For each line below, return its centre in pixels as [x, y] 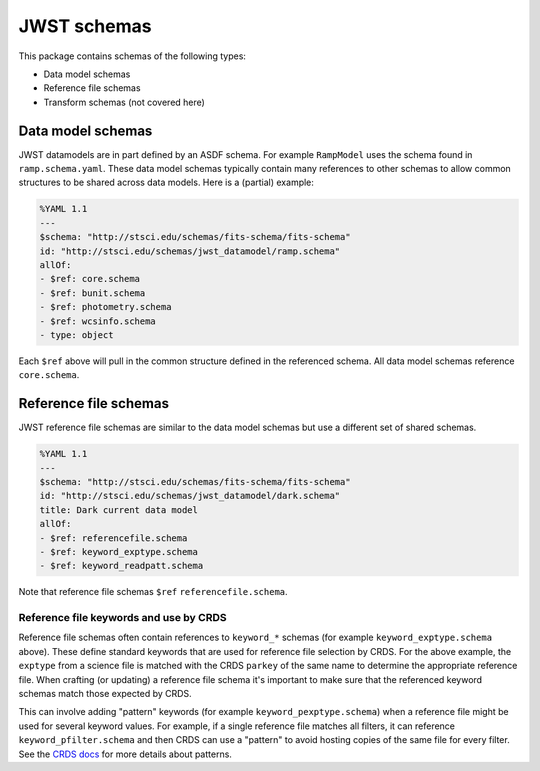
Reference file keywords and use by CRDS [122, 618]
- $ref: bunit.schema [92, 293]
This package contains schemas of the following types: [132, 56]
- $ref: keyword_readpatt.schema [121, 566]
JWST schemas [85, 26]
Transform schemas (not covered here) [124, 102]
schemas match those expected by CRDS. [105, 693]
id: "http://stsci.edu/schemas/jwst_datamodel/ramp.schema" [190, 251]
